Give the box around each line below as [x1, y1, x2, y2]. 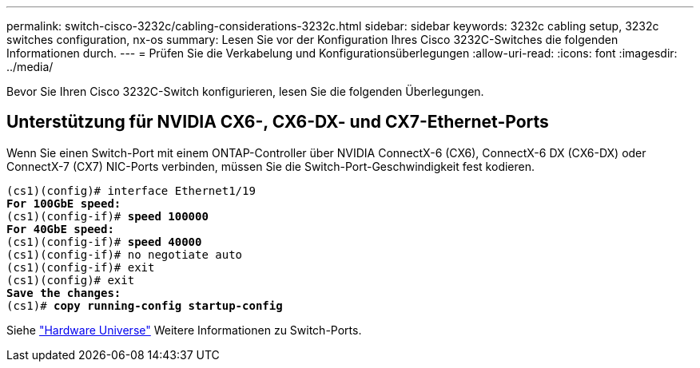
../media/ [6, 60, 54, 73]
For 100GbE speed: [6, 196, 121, 210]
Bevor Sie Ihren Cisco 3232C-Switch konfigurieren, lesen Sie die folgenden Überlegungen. [6, 85, 484, 98]
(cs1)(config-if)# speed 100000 [6, 209, 209, 223]
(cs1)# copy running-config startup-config [6, 299, 283, 312]
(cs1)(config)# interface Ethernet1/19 [6, 184, 256, 197]
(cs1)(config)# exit [6, 273, 135, 287]
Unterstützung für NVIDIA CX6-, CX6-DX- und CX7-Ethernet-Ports [6, 112, 549, 133]
